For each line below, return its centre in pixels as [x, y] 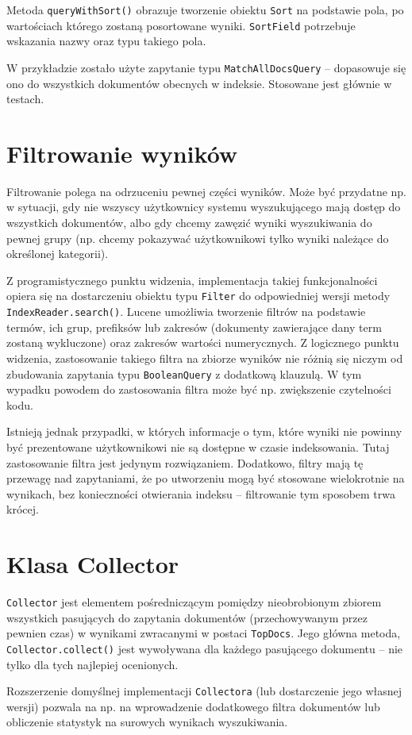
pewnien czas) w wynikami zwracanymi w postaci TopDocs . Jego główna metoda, [204, 633]
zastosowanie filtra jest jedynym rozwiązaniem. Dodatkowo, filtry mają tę [185, 462]
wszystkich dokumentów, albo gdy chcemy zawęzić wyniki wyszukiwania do [189, 223]
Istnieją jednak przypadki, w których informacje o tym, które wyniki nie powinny [204, 431]
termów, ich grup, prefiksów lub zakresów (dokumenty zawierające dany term [194, 327]
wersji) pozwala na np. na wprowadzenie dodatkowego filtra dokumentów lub [193, 706]
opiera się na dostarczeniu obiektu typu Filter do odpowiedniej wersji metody [198, 296]
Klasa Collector [93, 564]
